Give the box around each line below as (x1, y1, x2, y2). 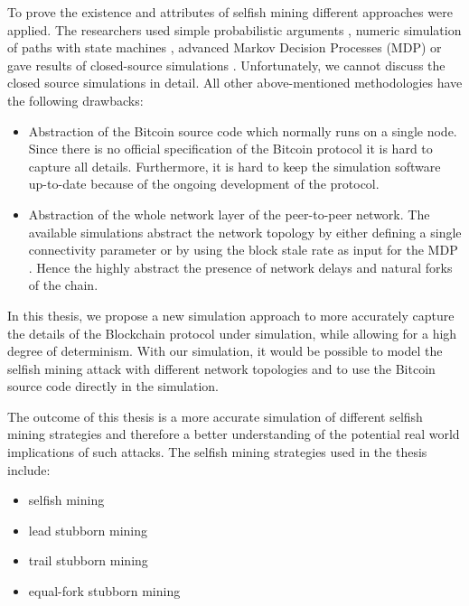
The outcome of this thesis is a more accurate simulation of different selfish (7, 406, 423, 425)
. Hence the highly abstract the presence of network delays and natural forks (28, 257, 453, 276)
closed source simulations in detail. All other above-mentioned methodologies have (7, 73, 463, 92)
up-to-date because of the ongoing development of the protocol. (28, 174, 380, 193)
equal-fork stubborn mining (28, 582, 181, 601)
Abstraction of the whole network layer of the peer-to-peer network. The (28, 204, 430, 223)
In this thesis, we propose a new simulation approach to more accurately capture (7, 305, 455, 324)
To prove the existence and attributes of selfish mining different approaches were (7, 3, 453, 21)
